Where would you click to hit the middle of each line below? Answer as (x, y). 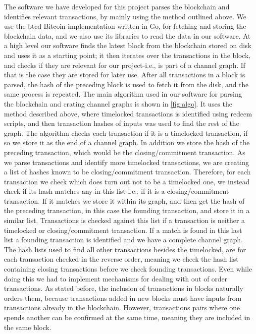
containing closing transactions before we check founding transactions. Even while (128, 269)
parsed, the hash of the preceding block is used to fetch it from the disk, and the (126, 84)
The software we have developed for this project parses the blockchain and (117, 6)
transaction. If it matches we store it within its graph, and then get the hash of (124, 200)
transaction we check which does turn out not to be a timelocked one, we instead (127, 181)
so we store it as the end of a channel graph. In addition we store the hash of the (127, 142)
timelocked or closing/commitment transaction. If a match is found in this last (123, 230)
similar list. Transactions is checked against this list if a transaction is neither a (125, 220)
